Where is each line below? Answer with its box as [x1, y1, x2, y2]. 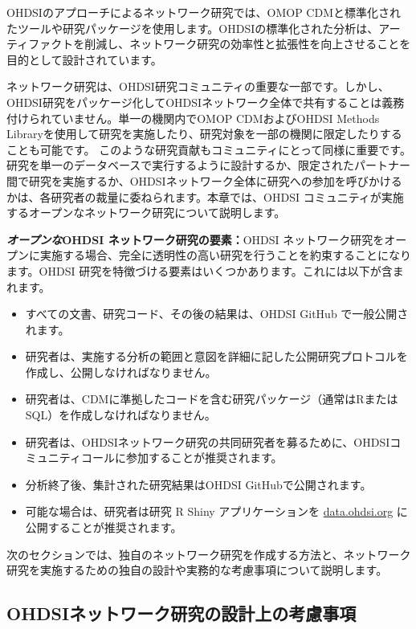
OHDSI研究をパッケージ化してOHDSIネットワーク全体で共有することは [6, 93, 382, 110]
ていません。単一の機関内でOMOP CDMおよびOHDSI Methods [51, 109, 380, 126]
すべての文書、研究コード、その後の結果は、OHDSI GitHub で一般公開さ [25, 305, 409, 322]
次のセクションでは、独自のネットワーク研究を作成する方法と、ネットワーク [6, 545, 411, 562]
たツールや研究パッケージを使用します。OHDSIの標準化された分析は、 [6, 19, 379, 36]
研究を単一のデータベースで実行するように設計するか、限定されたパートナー [6, 157, 411, 174]
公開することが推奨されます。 [25, 519, 182, 536]
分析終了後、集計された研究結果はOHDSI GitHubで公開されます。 [25, 476, 372, 492]
